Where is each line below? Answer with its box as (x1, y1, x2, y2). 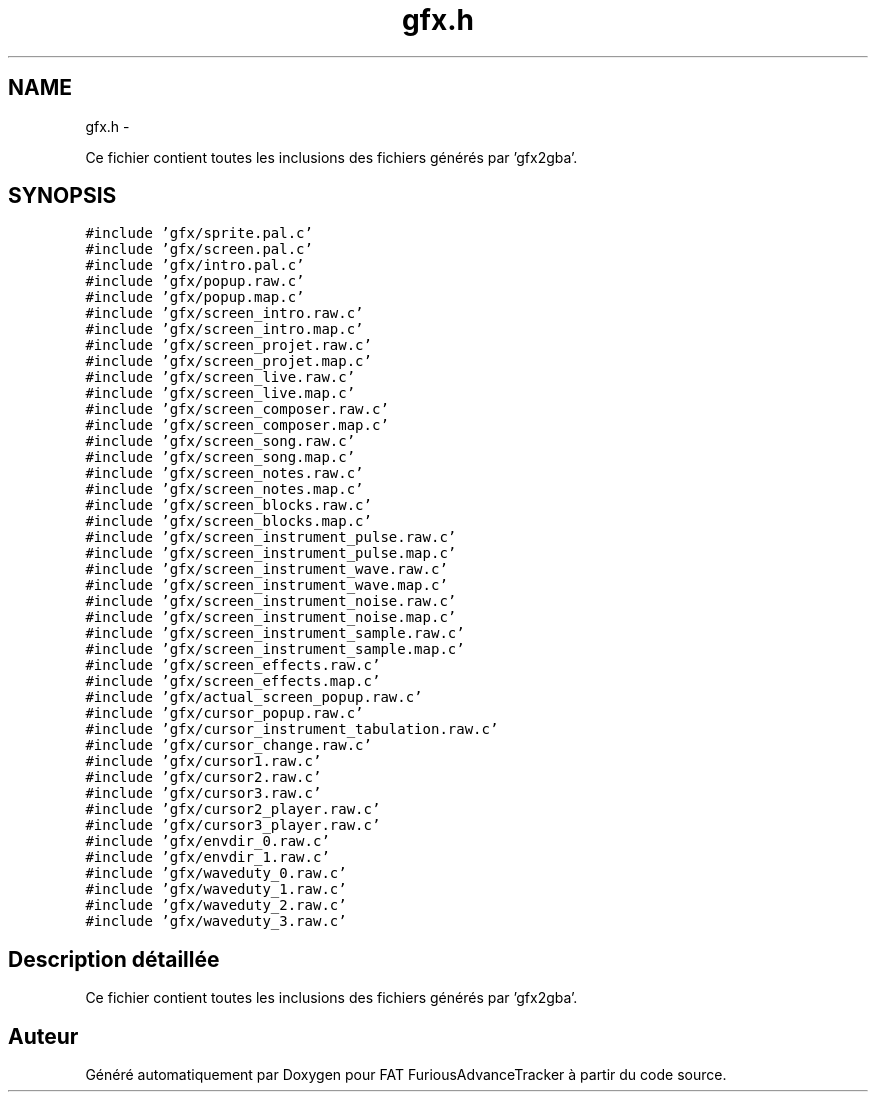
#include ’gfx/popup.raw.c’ (85, 273, 305, 290)
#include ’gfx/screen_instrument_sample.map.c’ (85, 641, 465, 658)
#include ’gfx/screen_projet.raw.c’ (85, 337, 372, 354)
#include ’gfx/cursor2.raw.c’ (85, 769, 322, 786)
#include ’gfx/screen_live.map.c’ (85, 385, 356, 402)
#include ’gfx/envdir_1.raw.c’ (85, 849, 330, 866)
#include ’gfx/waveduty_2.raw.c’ (85, 897, 347, 914)
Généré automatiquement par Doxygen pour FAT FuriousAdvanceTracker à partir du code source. (85, 1066, 727, 1084)
